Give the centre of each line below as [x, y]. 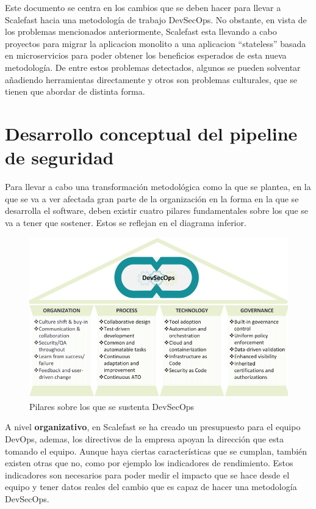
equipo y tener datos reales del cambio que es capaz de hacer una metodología [151, 487]
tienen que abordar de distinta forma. [75, 91]
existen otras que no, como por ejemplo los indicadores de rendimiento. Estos [149, 463]
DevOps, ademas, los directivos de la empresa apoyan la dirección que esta [144, 438]
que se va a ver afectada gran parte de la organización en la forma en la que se [152, 198]
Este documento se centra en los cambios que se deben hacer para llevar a [143, 7]
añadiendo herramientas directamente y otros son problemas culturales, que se [151, 79]
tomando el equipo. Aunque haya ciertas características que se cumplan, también [156, 451]
